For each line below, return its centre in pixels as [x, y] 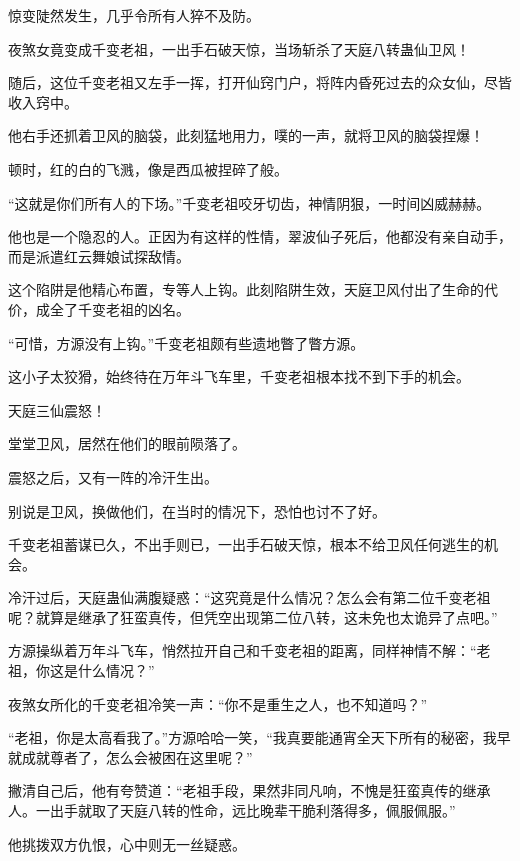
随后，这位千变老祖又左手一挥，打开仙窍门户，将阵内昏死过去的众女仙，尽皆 [260, 82]
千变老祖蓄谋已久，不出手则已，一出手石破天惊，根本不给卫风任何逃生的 [246, 544]
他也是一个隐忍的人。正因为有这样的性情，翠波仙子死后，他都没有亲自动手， [260, 236]
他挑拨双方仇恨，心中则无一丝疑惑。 [127, 843]
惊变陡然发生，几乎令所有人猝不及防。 [134, 15]
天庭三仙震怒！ [57, 409]
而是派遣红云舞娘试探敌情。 [99, 255]
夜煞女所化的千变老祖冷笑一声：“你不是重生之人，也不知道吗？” [218, 703]
